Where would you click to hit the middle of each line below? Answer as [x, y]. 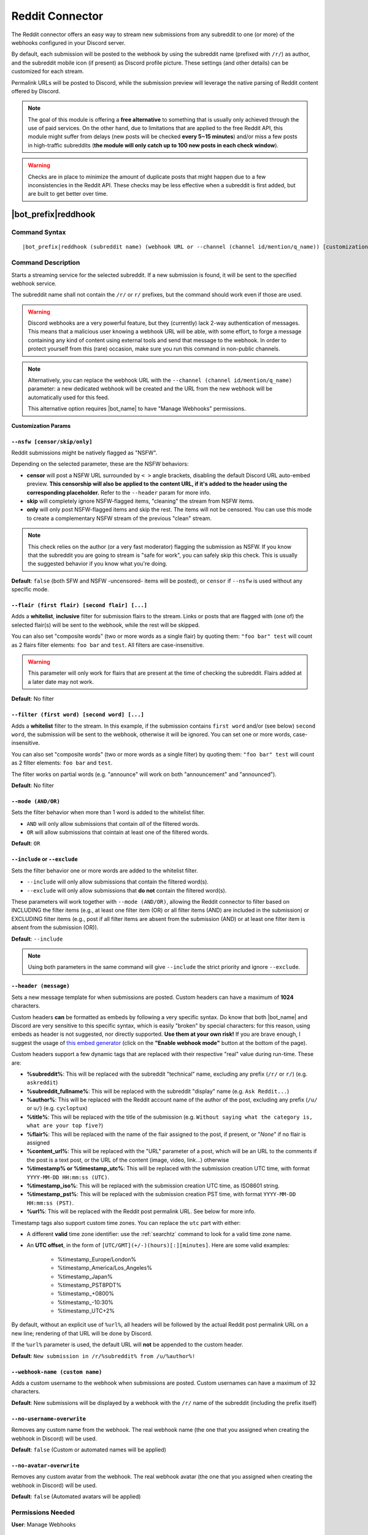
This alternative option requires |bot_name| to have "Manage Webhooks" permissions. [137, 409]
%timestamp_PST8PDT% [90, 1285]
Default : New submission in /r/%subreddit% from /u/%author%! [103, 1356]
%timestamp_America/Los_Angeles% [105, 1268]
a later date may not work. [61, 682]
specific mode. [30, 589]
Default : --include [37, 939]
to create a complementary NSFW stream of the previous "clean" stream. [119, 518]
